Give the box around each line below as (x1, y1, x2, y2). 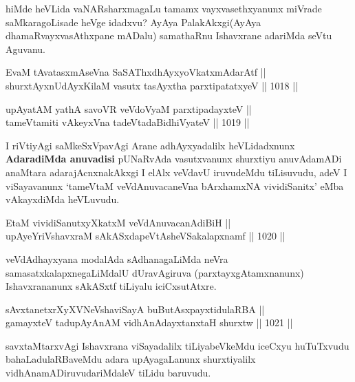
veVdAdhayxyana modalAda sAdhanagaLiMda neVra (6, 251, 228, 266)
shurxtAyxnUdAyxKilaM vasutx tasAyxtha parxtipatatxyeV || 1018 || (6, 78, 299, 92)
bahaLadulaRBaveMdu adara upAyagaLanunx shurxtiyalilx (6, 352, 256, 366)
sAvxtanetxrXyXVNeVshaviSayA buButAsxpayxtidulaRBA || (6, 301, 265, 316)
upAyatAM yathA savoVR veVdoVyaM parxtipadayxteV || (6, 101, 252, 116)
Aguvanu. (6, 41, 45, 56)
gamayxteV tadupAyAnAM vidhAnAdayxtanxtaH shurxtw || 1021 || (6, 315, 293, 330)
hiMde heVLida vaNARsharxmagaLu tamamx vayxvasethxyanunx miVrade (6, 1, 322, 15)
